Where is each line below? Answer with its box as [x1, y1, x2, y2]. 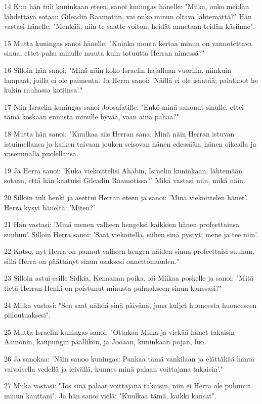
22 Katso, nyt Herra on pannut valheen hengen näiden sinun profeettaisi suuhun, [4, 246, 255, 256]
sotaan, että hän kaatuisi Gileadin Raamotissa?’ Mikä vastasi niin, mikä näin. [4, 175, 245, 186]
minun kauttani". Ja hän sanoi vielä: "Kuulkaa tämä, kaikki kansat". [4, 390, 216, 400]
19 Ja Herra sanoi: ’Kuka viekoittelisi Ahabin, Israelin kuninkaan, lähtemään [4, 165, 243, 175]
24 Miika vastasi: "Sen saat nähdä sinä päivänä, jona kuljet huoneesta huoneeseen [4, 299, 257, 310]
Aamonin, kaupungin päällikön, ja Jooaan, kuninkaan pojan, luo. [4, 336, 206, 347]
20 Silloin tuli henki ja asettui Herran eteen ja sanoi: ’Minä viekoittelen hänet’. [4, 192, 248, 202]
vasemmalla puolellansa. [4, 148, 78, 159]
